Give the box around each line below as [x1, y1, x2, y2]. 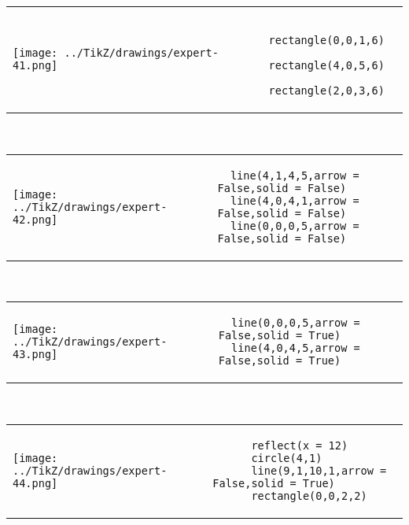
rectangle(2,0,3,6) [268, 84, 385, 97]
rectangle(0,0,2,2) [251, 489, 367, 502]
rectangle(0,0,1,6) [268, 34, 385, 46]
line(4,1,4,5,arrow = [230, 168, 359, 182]
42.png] [13, 213, 58, 226]
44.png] [13, 476, 58, 490]
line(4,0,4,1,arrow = [230, 194, 359, 207]
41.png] [13, 59, 58, 72]
